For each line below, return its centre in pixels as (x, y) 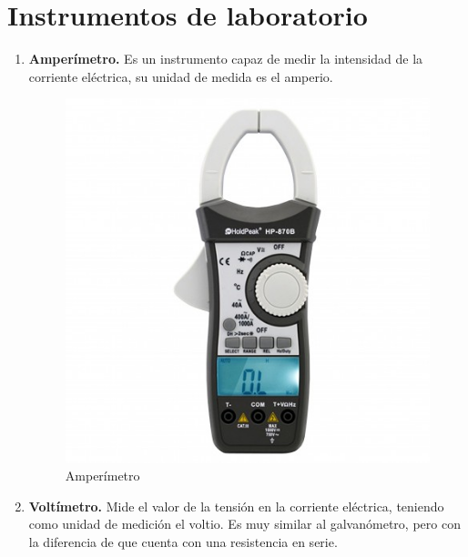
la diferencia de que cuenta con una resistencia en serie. (183, 541)
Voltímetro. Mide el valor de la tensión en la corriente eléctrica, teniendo (236, 506)
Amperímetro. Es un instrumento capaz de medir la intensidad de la (226, 59)
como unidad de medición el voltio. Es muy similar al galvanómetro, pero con (244, 524)
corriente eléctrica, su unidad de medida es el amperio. (181, 76)
